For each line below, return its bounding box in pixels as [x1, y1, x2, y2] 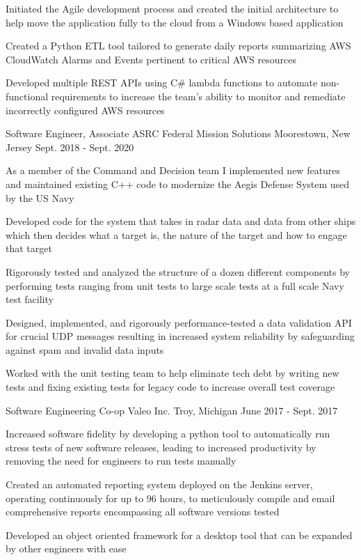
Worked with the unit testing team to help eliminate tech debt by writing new [6, 366, 339, 380]
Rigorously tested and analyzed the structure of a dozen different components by [6, 264, 350, 279]
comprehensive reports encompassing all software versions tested [6, 504, 280, 519]
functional [6, 88, 49, 103]
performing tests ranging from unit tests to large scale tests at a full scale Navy [6, 278, 344, 293]
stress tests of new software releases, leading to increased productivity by [6, 440, 316, 454]
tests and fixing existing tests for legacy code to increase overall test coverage [6, 380, 335, 394]
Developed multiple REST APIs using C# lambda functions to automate [6, 75, 318, 90]
